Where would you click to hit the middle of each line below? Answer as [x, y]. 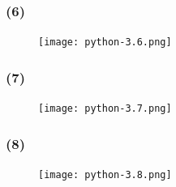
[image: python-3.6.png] [105, 42]
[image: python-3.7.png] [105, 109]
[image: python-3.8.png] [105, 174]
